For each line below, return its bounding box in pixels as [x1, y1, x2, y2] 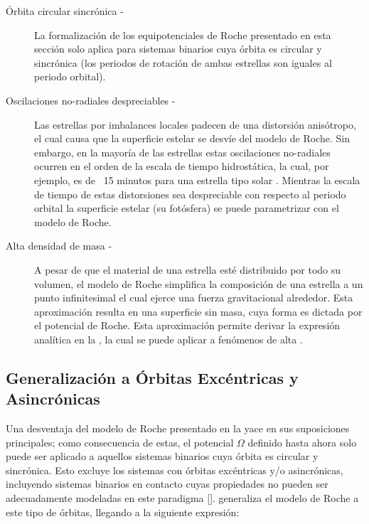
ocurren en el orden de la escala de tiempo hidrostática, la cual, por [34, 159, 329, 173]
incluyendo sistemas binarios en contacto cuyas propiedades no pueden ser [6, 476, 328, 491]
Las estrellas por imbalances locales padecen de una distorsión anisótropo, [34, 117, 356, 132]
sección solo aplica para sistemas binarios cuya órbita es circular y [34, 41, 322, 56]
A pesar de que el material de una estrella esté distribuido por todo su [34, 262, 341, 277]
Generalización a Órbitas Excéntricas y [6, 366, 299, 388]
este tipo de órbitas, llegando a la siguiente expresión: [6, 504, 240, 519]
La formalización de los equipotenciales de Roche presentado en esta [34, 27, 331, 42]
